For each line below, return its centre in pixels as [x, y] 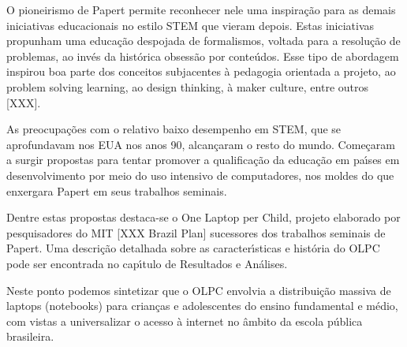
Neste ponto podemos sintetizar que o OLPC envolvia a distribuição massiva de [199, 290]
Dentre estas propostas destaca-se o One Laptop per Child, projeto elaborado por [203, 217]
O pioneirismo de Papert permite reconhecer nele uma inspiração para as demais [201, 9]
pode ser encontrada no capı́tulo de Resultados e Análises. [147, 263]
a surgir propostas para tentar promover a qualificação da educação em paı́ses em [203, 160]
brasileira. [30, 336]
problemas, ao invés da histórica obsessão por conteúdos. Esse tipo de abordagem [203, 56]
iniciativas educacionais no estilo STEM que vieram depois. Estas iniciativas [190, 25]
